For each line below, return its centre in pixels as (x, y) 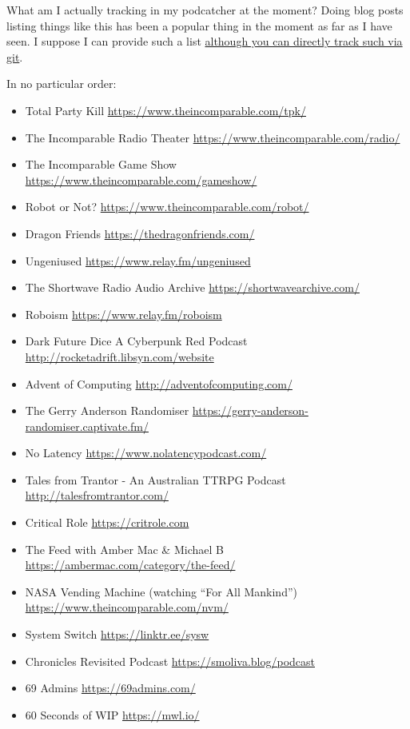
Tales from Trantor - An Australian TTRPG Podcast (155, 479)
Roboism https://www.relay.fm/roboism (123, 314)
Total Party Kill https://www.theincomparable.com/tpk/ (165, 110)
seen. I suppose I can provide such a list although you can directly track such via (205, 41)
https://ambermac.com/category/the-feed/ (130, 565)
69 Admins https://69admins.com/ (110, 688)
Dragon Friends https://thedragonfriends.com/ (140, 233)
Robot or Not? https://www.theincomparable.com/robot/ (167, 207)
